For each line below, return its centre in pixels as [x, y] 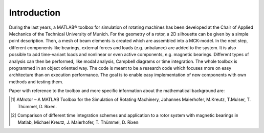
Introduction [35, 13]
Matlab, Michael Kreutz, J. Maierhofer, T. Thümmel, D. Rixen [78, 122]
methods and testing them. [36, 82]
